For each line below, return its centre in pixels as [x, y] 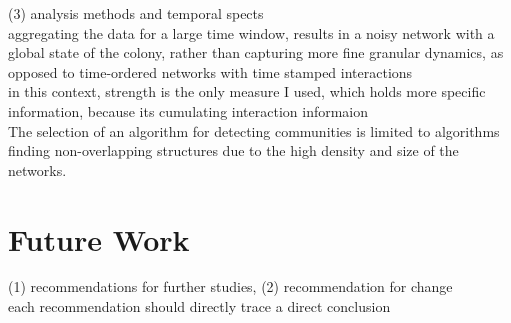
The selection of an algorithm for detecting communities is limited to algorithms [254, 130]
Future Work [99, 238]
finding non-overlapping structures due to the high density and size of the [233, 150]
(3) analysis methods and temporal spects [136, 13]
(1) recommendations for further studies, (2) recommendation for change [230, 286]
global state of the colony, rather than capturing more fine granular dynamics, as [256, 52]
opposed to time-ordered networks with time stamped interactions [210, 71]
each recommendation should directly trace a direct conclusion [199, 306]
